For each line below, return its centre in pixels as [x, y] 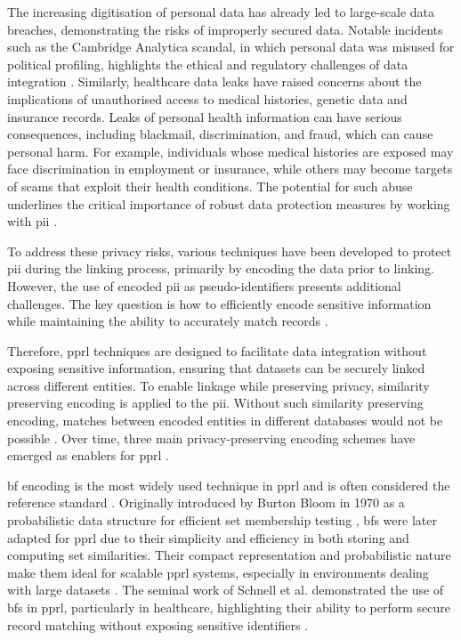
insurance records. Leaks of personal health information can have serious [205, 116]
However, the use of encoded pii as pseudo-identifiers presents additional [204, 285]
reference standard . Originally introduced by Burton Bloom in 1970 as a [206, 502]
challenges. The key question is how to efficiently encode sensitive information [219, 303]
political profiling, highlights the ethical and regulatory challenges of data [208, 64]
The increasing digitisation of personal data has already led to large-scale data [221, 12]
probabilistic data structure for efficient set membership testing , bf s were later [222, 520]
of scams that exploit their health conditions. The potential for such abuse [210, 186]
